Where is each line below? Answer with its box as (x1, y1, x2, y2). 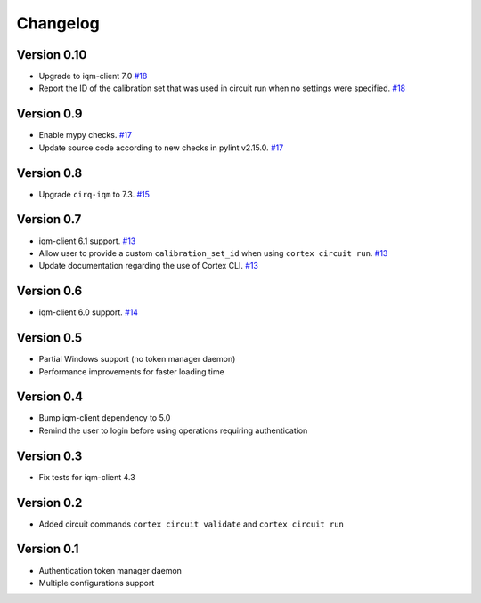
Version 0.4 (16, 390, 84, 405)
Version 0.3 (16, 448, 83, 463)
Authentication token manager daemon (38, 565, 183, 575)
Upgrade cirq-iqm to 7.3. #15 (38, 189, 151, 199)
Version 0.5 (16, 330, 83, 346)
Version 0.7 (16, 212, 82, 227)
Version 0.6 (16, 284, 83, 299)
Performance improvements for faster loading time (38, 366, 224, 377)
